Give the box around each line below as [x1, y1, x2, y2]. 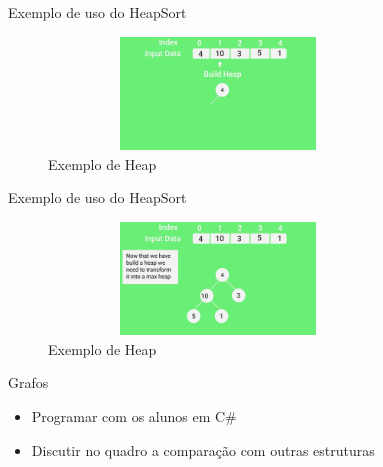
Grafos [8, 372, 49, 393]
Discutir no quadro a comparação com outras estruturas [31, 439, 375, 460]
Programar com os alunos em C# [31, 405, 237, 426]
